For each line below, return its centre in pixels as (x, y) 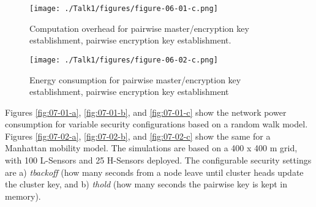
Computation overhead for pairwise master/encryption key (139, 28)
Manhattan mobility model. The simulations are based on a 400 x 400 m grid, (151, 148)
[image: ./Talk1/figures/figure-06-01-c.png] (124, 9)
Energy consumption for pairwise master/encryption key (135, 79)
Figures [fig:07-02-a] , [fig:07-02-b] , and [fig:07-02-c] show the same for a (138, 136)
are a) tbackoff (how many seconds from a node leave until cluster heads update (154, 172)
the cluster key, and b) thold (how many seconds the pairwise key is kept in (146, 184)
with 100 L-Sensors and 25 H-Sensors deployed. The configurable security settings (158, 160)
